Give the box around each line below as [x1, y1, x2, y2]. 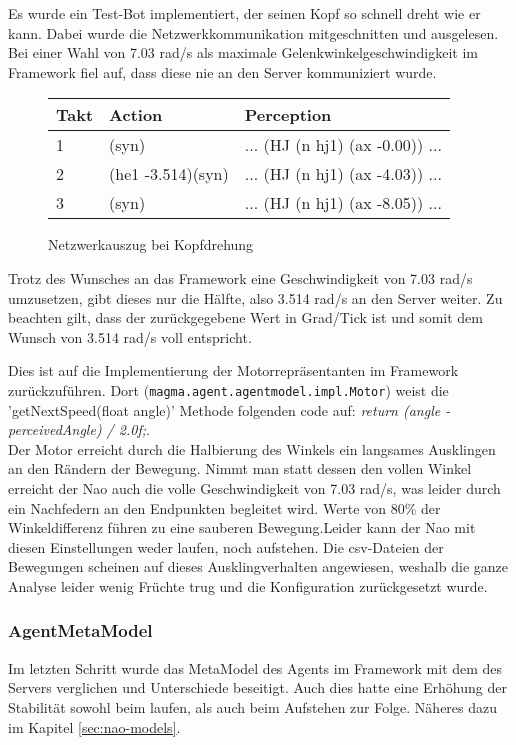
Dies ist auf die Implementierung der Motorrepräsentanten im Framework [8, 360, 459, 381]
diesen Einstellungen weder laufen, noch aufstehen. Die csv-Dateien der [8, 536, 444, 557]
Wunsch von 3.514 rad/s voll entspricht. [8, 326, 252, 347]
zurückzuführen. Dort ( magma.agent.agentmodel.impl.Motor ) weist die [8, 379, 449, 400]
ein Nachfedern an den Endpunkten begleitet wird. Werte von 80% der [8, 497, 441, 518]
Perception [244, 103, 332, 127]
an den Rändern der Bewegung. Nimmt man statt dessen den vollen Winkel [8, 458, 472, 479]
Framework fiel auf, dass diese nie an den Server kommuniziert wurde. [8, 61, 437, 82]
